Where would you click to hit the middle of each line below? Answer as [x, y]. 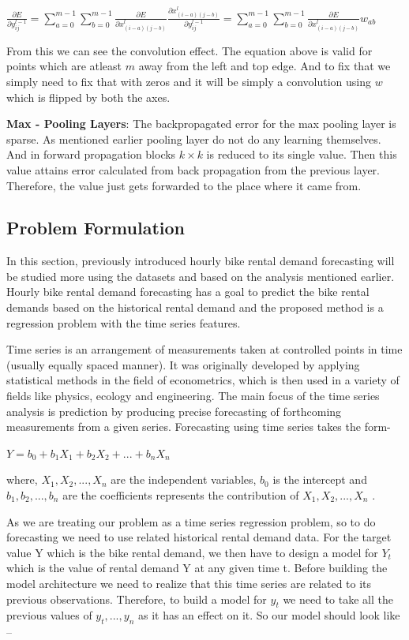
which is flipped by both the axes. [88, 97]
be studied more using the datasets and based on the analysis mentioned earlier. [201, 276]
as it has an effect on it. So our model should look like [269, 615]
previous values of [49, 615]
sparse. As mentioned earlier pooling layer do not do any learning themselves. [194, 138]
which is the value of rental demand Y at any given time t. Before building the [197, 568]
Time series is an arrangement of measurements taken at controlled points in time [204, 349]
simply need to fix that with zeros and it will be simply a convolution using [189, 81]
